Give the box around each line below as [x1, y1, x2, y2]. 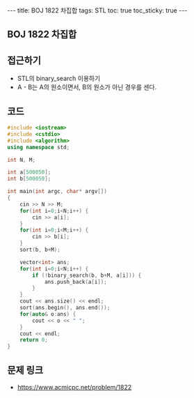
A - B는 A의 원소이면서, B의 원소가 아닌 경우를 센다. [17, 83, 157, 91]
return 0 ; [19, 337, 49, 344]
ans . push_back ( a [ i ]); [44, 278, 108, 285]
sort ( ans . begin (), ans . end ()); [19, 305, 111, 312]
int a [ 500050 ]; [7, 169, 51, 176]
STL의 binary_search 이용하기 [17, 75, 101, 83]
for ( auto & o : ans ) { [19, 310, 76, 318]
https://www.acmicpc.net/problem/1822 [17, 383, 132, 391]
